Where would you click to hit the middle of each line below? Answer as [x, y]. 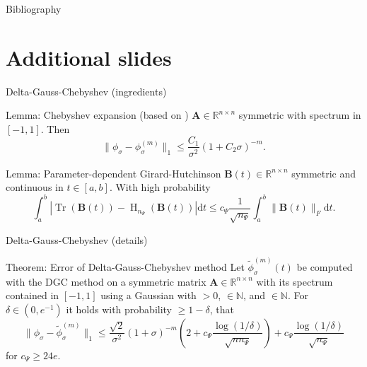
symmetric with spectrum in [300, 115]
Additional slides [89, 57]
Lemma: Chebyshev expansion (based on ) [97, 115]
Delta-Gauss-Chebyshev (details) [77, 239]
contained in [33, 295]
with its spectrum [295, 281]
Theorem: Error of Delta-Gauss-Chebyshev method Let [125, 266]
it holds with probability [119, 309]
